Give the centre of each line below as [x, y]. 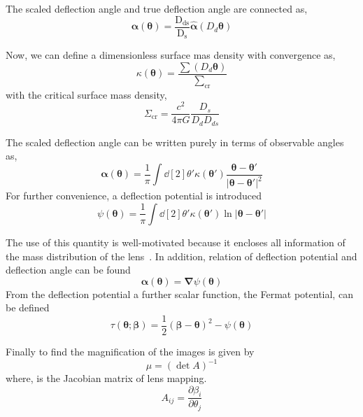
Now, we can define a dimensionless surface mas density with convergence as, [171, 55]
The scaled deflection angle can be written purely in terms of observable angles [175, 142]
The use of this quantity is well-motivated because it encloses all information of [176, 242]
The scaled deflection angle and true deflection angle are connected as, [157, 8]
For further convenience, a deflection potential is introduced [134, 196]
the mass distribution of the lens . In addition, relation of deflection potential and [181, 256]
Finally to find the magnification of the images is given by [130, 351]
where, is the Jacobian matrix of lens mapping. [106, 378]
